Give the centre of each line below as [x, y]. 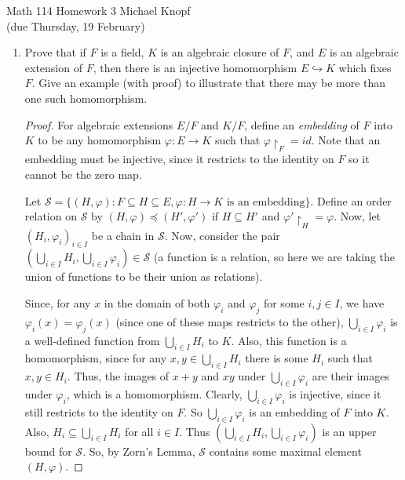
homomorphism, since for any [96, 358]
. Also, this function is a [289, 340]
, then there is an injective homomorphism [195, 67]
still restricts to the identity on [99, 411]
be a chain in [123, 235]
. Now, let [358, 216]
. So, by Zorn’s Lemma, [139, 451]
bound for [48, 451]
